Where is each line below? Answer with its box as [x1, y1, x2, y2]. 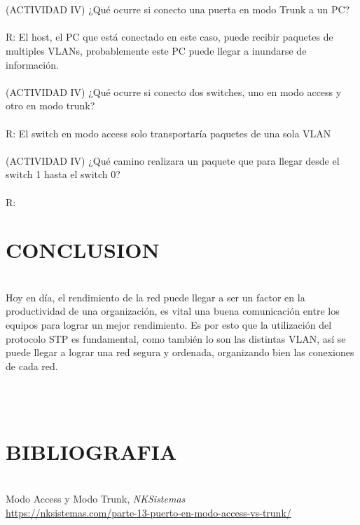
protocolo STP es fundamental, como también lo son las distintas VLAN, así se [6, 331, 346, 346]
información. [6, 57, 59, 71]
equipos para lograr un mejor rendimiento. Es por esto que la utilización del [6, 318, 332, 332]
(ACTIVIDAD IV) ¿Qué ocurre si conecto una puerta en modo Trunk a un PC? [6, 2, 350, 17]
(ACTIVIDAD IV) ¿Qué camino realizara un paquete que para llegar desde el [6, 153, 340, 168]
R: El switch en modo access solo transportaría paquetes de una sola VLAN [6, 125, 331, 140]
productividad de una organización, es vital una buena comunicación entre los [6, 304, 340, 318]
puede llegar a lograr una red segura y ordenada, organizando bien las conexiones [6, 345, 354, 360]
